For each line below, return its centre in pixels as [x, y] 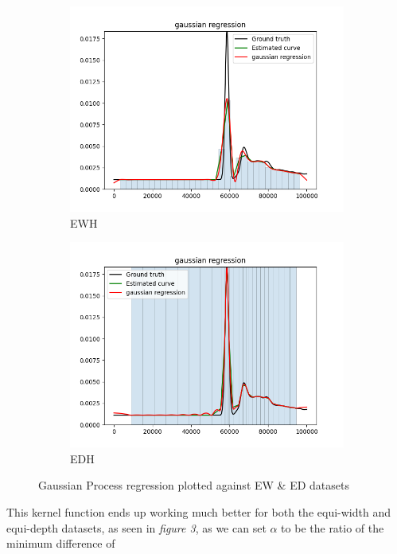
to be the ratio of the [333, 527]
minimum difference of [61, 543]
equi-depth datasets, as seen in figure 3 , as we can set [136, 527]
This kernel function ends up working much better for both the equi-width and [198, 511]
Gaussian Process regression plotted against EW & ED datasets [194, 485]
